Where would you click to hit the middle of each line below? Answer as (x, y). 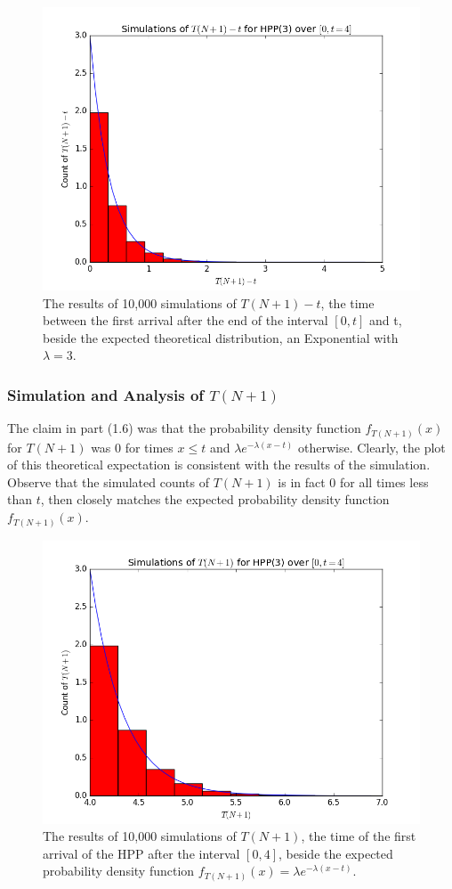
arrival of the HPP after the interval (141, 853)
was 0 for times (132, 447)
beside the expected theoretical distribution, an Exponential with (221, 337)
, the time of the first (359, 836)
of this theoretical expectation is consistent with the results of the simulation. (219, 465)
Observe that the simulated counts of (108, 481)
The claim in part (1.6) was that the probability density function (184, 428)
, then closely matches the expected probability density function (215, 499)
